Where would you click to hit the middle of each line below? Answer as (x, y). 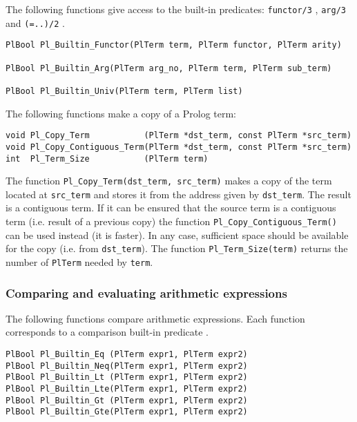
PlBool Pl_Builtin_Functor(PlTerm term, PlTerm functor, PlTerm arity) (174, 45)
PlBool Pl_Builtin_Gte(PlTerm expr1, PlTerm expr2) (127, 412)
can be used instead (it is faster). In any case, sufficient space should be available (177, 234)
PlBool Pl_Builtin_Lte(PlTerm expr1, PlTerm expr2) (127, 389)
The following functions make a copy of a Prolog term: (121, 113)
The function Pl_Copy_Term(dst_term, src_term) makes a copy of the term (169, 181)
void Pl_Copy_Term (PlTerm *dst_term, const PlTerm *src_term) (179, 136)
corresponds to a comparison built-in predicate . (107, 332)
